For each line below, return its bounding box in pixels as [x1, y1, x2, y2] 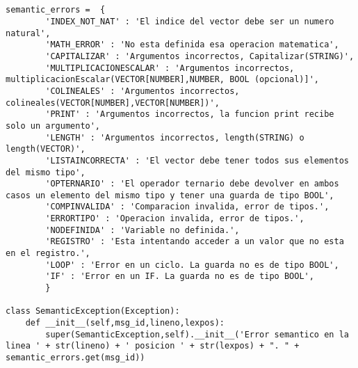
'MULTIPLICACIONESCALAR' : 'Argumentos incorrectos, [45, 63, 295, 73]
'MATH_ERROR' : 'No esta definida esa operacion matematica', [45, 40, 339, 50]
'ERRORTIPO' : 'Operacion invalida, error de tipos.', [45, 214, 304, 224]
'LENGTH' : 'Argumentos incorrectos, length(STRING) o [45, 132, 304, 143]
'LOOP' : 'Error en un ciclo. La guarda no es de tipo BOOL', [45, 259, 339, 270]
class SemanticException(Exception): [6, 306, 180, 317]
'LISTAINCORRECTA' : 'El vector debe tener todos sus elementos [45, 155, 349, 166]
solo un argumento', [6, 120, 101, 131]
